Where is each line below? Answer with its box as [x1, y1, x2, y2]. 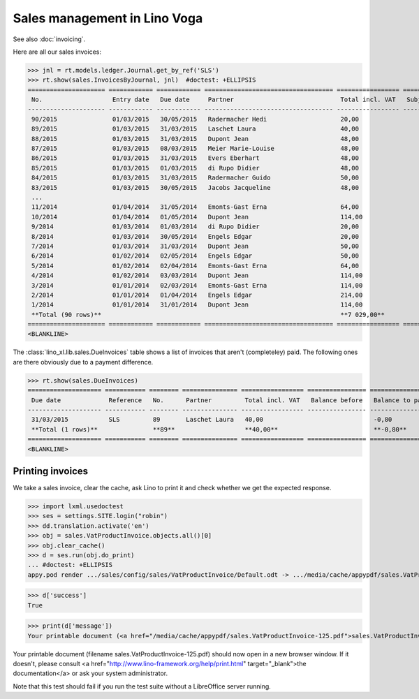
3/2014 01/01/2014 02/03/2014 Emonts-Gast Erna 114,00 [31, 281, 363, 289]
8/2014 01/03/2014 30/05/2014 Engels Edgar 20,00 [31, 233, 360, 240]
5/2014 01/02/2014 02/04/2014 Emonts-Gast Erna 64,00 [31, 262, 360, 270]
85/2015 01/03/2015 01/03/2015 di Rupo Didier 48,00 [31, 164, 360, 172]
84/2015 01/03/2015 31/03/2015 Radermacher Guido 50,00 [31, 174, 360, 182]
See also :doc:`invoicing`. [13, 35, 86, 43]
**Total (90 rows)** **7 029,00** [31, 311, 385, 318]
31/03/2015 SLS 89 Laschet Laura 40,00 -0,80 [31, 415, 392, 424]
